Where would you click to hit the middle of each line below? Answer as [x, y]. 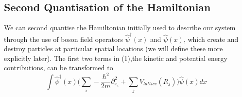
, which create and [211, 39]
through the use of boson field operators [63, 39]
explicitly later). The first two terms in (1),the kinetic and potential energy [116, 58]
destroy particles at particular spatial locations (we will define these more [113, 48]
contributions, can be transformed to [59, 68]
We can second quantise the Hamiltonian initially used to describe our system [120, 28]
